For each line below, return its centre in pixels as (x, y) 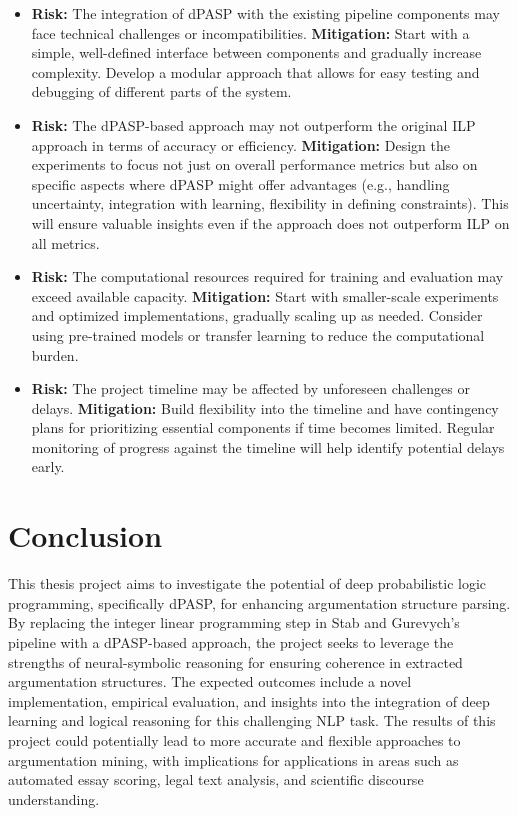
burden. (55, 354)
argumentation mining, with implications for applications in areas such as (233, 759)
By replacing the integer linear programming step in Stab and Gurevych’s (234, 622)
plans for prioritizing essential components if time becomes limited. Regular (263, 427)
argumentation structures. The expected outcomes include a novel (210, 681)
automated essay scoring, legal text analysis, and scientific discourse (216, 779)
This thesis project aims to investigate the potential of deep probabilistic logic (247, 583)
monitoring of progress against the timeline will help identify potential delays (268, 446)
